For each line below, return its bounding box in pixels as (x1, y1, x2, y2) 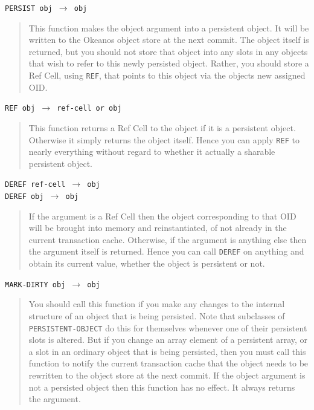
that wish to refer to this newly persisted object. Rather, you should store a (28, 57, 309, 70)
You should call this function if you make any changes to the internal (28, 298, 285, 310)
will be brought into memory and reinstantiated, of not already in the (28, 221, 287, 234)
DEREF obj (5, 192, 44, 201)
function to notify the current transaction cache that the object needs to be (28, 357, 309, 369)
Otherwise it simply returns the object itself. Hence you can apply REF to (28, 133, 300, 146)
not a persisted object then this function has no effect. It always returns (28, 380, 295, 393)
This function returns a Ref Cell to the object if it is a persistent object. (28, 121, 296, 134)
